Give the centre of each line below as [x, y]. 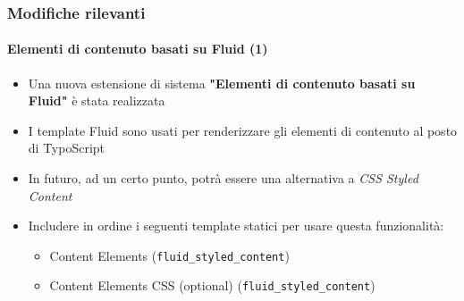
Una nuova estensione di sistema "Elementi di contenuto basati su [222, 83]
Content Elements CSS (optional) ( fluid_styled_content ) [212, 285]
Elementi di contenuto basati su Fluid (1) [138, 49]
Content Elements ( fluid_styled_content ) [169, 255]
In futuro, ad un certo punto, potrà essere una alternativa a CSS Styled [223, 178]
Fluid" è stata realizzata [97, 100]
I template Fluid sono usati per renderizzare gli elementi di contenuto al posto [243, 130]
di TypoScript [67, 148]
